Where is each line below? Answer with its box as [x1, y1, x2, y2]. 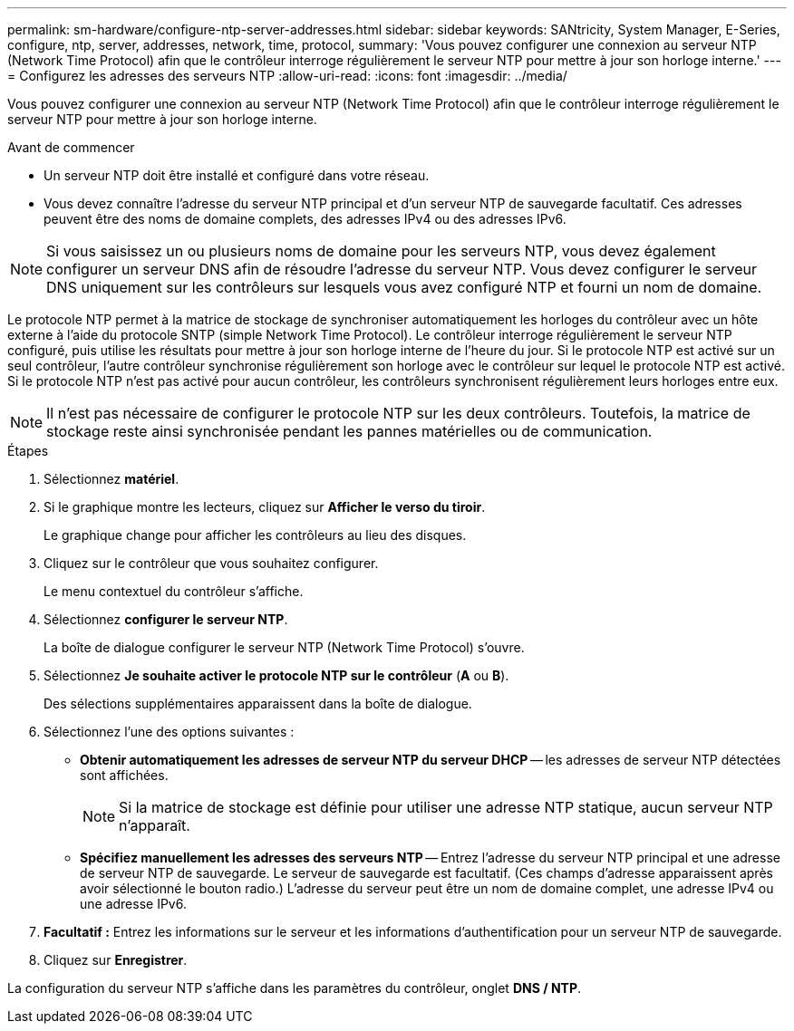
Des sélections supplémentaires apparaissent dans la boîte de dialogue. [44, 696, 472, 711]
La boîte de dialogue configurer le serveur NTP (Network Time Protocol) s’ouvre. [44, 640, 525, 655]
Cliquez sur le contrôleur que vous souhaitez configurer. [44, 555, 379, 571]
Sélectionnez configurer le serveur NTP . [44, 612, 288, 627]
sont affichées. [80, 767, 169, 783]
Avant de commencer [7, 140, 135, 155]
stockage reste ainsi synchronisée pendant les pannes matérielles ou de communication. [46, 422, 653, 440]
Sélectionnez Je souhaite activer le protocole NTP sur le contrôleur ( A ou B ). [44, 668, 509, 683]
